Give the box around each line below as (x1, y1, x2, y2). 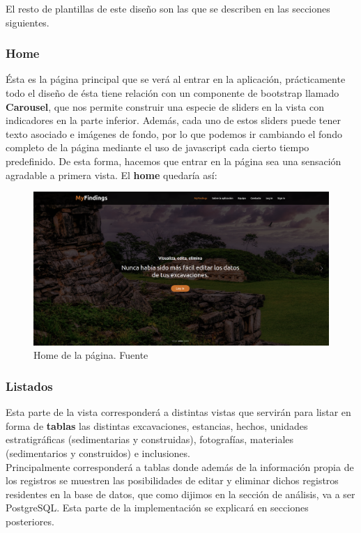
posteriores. (6, 514, 54, 528)
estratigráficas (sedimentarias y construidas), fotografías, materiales (6, 432, 294, 447)
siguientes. (6, 15, 49, 29)
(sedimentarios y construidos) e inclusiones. (6, 446, 190, 461)
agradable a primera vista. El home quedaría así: (6, 167, 217, 182)
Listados (6, 377, 53, 394)
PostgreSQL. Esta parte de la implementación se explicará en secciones (6, 500, 309, 515)
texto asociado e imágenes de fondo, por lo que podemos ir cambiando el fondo (6, 126, 342, 141)
